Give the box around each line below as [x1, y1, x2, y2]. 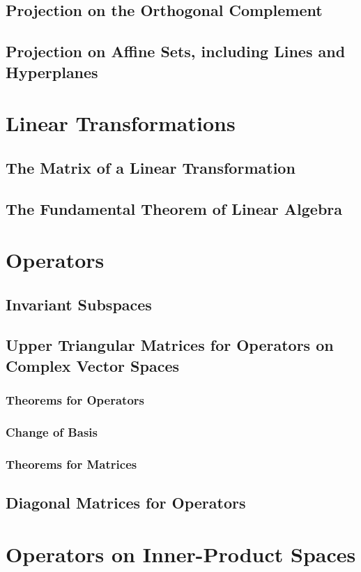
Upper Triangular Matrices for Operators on [6, 334, 334, 356]
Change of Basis [6, 423, 98, 440]
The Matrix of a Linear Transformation [6, 156, 295, 178]
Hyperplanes [6, 61, 98, 82]
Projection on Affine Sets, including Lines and [6, 40, 346, 62]
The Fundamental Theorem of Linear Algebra [6, 197, 342, 219]
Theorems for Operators [6, 391, 145, 409]
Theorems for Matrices [6, 455, 137, 472]
